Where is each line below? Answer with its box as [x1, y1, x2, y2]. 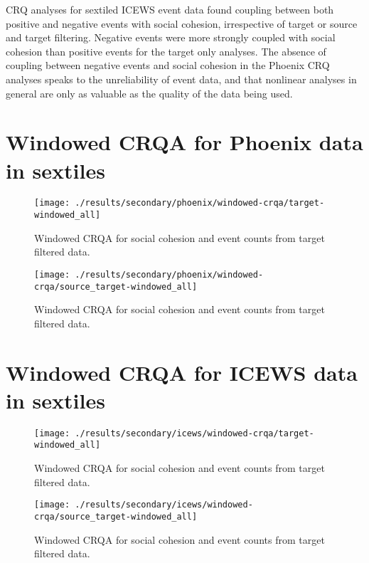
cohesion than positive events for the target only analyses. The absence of [6, 43, 326, 58]
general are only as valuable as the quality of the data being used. [6, 85, 293, 100]
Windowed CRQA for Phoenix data [6, 127, 363, 157]
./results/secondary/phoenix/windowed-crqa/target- [75, 198, 325, 209]
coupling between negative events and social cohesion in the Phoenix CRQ [6, 58, 330, 73]
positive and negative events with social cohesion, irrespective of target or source [6, 16, 358, 31]
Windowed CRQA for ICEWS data [6, 357, 358, 386]
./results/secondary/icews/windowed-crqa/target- [75, 428, 314, 438]
